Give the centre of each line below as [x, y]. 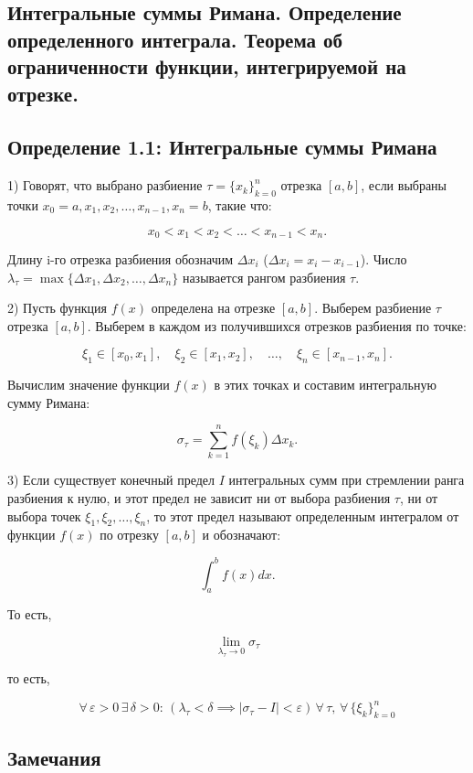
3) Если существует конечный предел [111, 480]
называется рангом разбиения [264, 277]
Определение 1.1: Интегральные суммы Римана [222, 147]
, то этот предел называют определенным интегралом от [303, 515]
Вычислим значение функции [89, 385]
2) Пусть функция [58, 308]
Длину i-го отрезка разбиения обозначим [121, 259]
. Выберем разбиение [373, 308]
